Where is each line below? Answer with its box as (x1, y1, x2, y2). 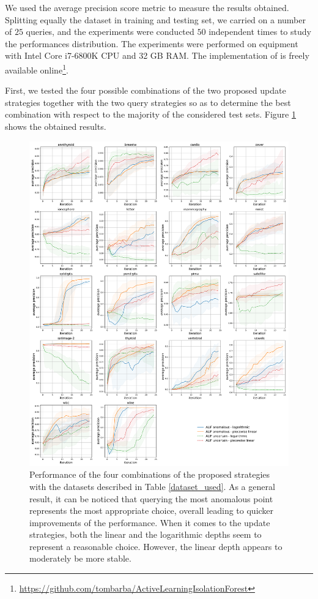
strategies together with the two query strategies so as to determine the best (5, 96, 291, 108)
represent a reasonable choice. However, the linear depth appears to (29, 540, 283, 552)
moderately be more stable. (29, 552, 131, 565)
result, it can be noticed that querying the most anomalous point (29, 492, 273, 505)
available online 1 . (5, 61, 68, 76)
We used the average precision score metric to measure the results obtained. (5, 1, 289, 13)
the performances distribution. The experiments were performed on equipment (5, 37, 298, 50)
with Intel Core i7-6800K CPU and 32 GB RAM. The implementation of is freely (5, 49, 309, 62)
